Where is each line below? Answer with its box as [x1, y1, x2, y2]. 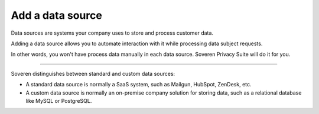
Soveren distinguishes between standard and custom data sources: [11, 70, 175, 77]
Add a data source [11, 9, 103, 22]
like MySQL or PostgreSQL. [25, 97, 92, 104]
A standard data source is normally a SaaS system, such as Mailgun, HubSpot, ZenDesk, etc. [25, 81, 252, 88]
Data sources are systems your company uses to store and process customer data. [11, 29, 214, 36]
